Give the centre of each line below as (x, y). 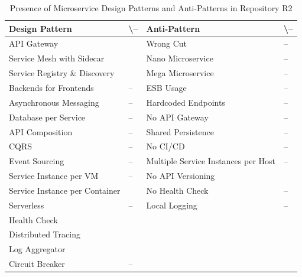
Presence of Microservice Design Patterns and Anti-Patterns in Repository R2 (151, 8)
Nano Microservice (180, 58)
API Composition (41, 131)
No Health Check (177, 190)
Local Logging (172, 205)
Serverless (27, 205)
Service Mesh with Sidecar (57, 58)
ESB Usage (166, 87)
